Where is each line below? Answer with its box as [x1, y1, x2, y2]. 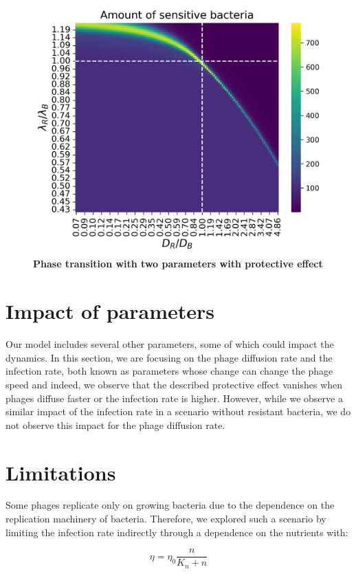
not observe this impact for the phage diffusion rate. [5, 417, 225, 432]
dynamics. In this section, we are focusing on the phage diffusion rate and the [5, 350, 333, 364]
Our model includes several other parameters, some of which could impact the [5, 337, 334, 351]
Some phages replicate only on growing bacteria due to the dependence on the [5, 498, 335, 512]
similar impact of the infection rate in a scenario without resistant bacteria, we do [5, 404, 351, 419]
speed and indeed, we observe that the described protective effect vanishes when [5, 377, 343, 391]
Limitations [5, 458, 116, 486]
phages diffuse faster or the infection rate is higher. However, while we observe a [5, 390, 343, 405]
